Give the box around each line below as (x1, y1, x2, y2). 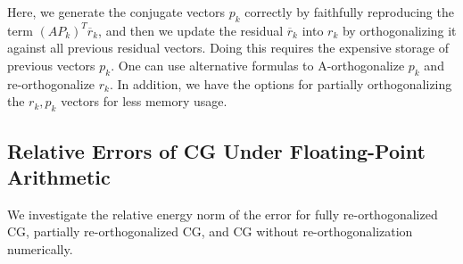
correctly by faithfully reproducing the (244, 3, 454, 21)
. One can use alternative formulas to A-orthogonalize (111, 55, 405, 74)
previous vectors (7, 55, 95, 74)
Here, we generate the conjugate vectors (7, 3, 225, 21)
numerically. (7, 239, 73, 258)
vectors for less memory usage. (61, 92, 227, 111)
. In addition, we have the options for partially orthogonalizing (109, 74, 452, 93)
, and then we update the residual (98, 21, 284, 39)
